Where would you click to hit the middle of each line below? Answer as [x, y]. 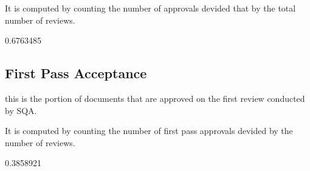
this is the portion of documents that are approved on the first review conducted [155, 98]
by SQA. [21, 110]
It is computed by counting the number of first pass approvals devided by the [149, 131]
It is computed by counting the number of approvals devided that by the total [150, 8]
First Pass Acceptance [76, 73]
